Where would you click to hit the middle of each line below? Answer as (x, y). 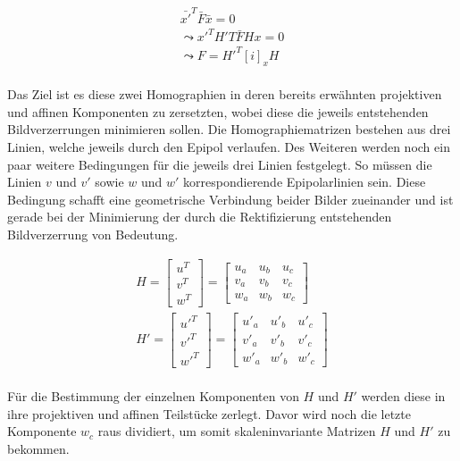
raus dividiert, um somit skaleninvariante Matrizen (237, 431)
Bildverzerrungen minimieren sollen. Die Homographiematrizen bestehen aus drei (229, 129)
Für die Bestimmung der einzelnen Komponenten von (153, 396)
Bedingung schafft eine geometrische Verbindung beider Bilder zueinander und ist (230, 199)
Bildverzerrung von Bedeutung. (93, 234)
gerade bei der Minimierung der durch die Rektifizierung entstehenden (200, 217)
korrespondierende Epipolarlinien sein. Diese (305, 182)
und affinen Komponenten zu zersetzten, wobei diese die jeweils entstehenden (218, 111)
